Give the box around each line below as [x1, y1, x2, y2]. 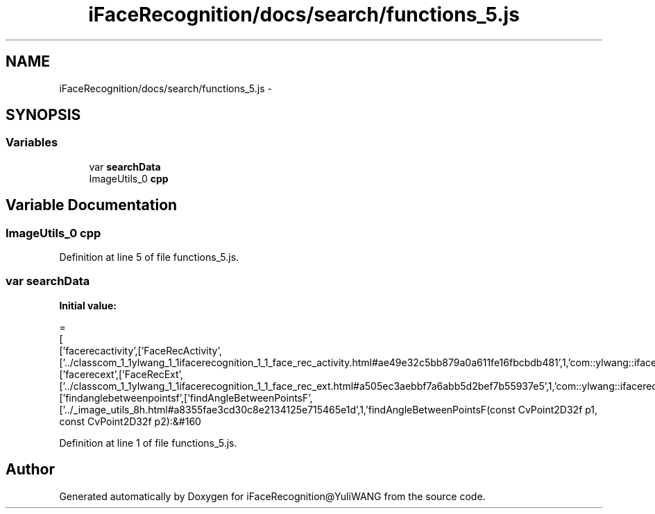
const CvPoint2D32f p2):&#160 [59, 415, 201, 427]
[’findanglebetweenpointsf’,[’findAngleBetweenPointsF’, [59, 391, 313, 404]
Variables [6, 135, 58, 150]
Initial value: [59, 299, 117, 311]
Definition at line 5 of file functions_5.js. [59, 251, 239, 264]
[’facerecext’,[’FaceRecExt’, [59, 368, 183, 380]
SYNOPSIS [6, 106, 81, 124]
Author [6, 461, 55, 479]
